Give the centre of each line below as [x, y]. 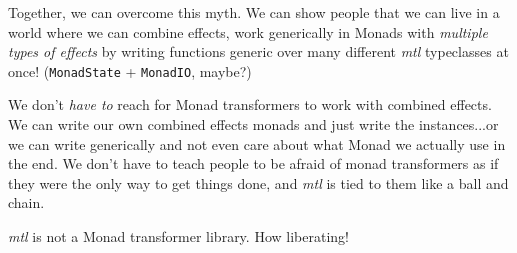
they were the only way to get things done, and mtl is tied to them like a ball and [258, 182]
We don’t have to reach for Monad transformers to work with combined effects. [250, 104]
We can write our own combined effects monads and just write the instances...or [253, 124]
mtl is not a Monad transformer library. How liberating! [178, 236]
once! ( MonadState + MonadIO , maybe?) [130, 70]
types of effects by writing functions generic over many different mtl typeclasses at [258, 51]
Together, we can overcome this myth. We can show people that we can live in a [254, 12]
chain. [26, 202]
